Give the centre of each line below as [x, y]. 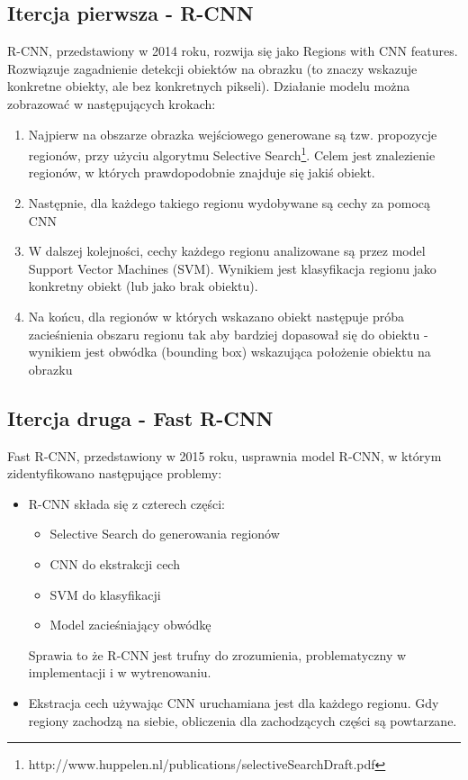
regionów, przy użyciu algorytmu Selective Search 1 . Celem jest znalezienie [232, 154]
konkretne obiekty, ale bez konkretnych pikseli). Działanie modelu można [209, 86]
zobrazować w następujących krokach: [112, 103]
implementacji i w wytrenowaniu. [120, 672]
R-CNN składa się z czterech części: [126, 503]
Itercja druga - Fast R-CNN [140, 417]
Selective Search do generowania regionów [165, 534]
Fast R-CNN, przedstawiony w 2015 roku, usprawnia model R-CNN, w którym [225, 455]
